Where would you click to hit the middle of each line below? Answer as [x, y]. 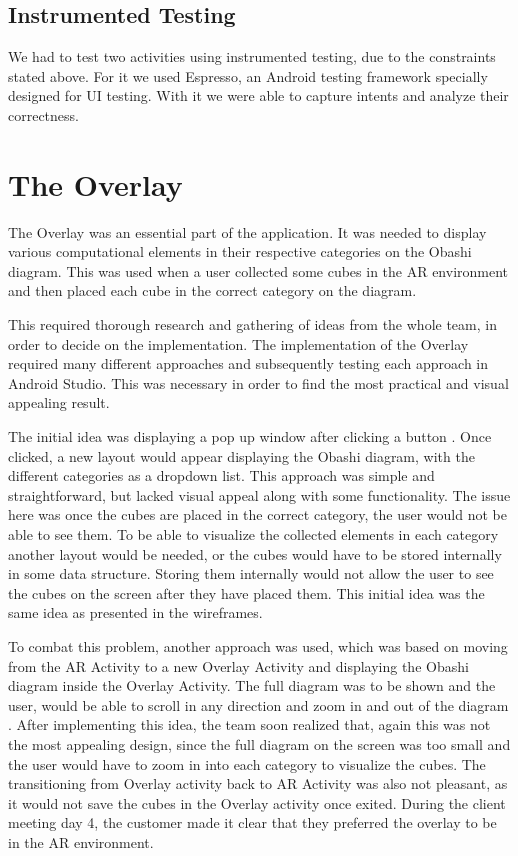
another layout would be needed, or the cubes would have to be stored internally [255, 553]
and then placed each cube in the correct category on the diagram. [212, 290]
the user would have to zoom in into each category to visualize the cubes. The [247, 763]
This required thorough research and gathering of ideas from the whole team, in [252, 324]
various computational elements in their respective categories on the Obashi [240, 251]
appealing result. [59, 402]
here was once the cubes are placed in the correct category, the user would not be [257, 514]
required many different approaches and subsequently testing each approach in [248, 363]
